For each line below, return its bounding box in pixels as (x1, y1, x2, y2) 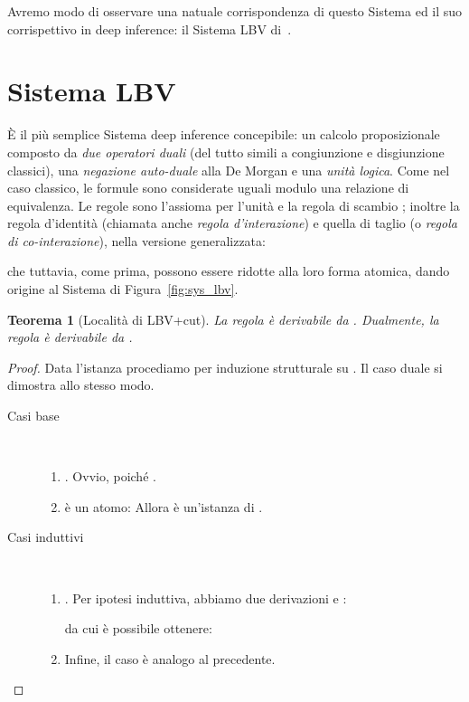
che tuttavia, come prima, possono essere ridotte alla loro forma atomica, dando (7, 261, 450, 280)
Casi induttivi (7, 527, 84, 546)
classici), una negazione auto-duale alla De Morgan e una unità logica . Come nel (7, 160, 450, 179)
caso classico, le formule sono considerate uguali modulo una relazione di (7, 178, 409, 197)
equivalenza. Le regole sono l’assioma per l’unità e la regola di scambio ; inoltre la (7, 195, 460, 214)
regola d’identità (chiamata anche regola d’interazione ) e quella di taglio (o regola (7, 213, 457, 232)
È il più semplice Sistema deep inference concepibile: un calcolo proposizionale (7, 125, 440, 144)
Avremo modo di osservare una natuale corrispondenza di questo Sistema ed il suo (7, 2, 463, 20)
